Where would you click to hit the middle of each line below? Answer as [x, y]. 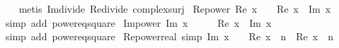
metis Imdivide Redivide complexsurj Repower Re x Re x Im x [175, 8]
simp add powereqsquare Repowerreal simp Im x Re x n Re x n [169, 36]
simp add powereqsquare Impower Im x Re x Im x [138, 22]
